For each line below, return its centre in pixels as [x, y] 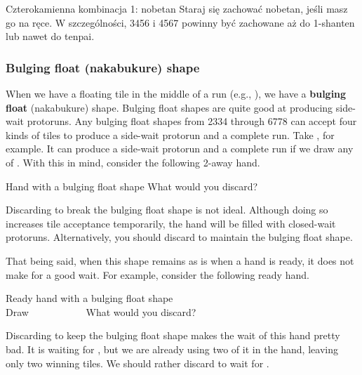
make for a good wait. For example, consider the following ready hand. [157, 274]
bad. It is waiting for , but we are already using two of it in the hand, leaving [172, 349]
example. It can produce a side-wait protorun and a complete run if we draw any [180, 149]
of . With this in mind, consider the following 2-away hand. [133, 162]
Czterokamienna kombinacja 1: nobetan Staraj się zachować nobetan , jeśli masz [177, 8]
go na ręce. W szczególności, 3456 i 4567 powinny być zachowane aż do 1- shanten [180, 22]
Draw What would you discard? [101, 311]
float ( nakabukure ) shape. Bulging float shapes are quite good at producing [169, 107]
